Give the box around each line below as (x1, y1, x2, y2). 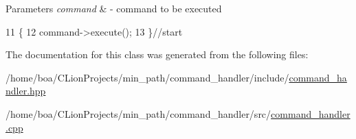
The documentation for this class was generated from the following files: (5, 47, 309, 62)
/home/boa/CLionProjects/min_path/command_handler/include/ (5, 70, 289, 84)
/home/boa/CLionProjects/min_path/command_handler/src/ (5, 106, 271, 121)
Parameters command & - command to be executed (5, 1, 222, 15)
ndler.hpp (5, 84, 46, 98)
